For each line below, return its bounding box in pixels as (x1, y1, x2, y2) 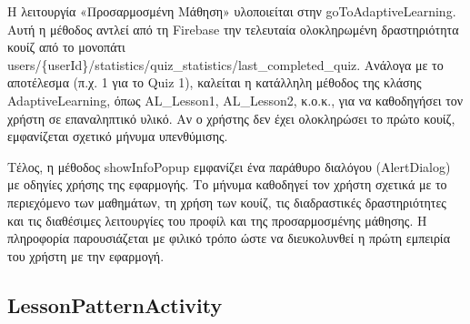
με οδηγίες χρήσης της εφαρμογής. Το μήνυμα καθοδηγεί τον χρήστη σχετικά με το (7, 175, 447, 194)
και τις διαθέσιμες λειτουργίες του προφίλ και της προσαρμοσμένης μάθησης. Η (7, 210, 427, 229)
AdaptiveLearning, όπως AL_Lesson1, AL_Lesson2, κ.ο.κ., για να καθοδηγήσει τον (7, 90, 464, 109)
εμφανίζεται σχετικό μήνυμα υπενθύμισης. (7, 127, 228, 146)
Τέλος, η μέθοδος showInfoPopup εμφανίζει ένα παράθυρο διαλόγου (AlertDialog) (7, 157, 451, 176)
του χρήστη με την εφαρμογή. (7, 246, 165, 265)
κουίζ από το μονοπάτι (7, 37, 125, 56)
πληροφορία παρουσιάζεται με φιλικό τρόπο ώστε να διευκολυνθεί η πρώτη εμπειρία (7, 228, 450, 248)
